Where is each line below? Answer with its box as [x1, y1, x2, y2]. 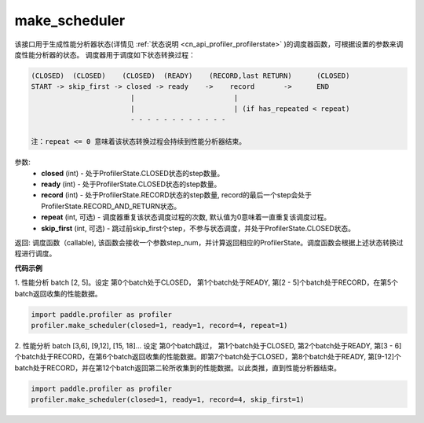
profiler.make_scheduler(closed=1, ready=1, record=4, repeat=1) [31, 321, 288, 329]
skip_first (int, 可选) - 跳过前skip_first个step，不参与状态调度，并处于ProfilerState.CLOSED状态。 [41, 223, 356, 233]
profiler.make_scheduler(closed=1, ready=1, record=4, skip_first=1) [31, 395, 305, 404]
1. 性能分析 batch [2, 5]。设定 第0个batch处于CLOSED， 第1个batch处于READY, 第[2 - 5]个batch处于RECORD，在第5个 [14, 278, 398, 287]
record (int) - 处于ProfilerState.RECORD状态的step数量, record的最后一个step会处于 [41, 190, 313, 200]
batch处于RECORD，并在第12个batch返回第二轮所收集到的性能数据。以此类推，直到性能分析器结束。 [14, 362, 342, 373]
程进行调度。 [14, 248, 57, 259]
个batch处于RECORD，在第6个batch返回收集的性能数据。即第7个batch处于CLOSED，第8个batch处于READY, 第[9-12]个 [14, 352, 402, 362]
